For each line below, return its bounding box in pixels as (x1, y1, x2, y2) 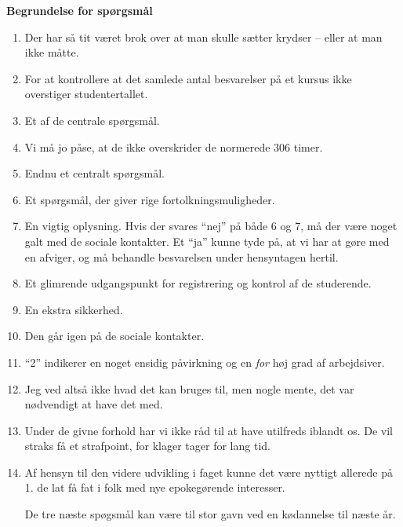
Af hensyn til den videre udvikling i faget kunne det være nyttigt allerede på (24, 463, 394, 480)
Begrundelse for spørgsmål (6, 2, 153, 18)
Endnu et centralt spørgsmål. (24, 165, 165, 181)
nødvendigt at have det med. (24, 396, 163, 412)
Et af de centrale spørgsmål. (24, 112, 160, 128)
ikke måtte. (24, 44, 79, 60)
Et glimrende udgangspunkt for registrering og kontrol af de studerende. (24, 275, 372, 291)
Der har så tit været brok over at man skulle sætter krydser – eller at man (24, 28, 383, 45)
